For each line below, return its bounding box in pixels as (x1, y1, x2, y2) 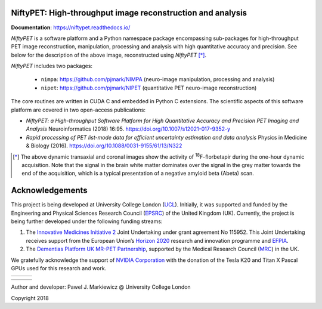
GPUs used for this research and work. (11, 265, 107, 272)
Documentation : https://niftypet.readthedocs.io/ (11, 24, 131, 31)
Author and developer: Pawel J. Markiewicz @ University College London (11, 283, 191, 291)
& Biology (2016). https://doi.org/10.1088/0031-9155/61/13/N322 (26, 142, 182, 149)
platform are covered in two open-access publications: (11, 106, 146, 113)
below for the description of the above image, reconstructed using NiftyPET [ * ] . (11, 51, 207, 58)
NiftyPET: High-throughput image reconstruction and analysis (11, 8, 247, 18)
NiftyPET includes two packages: (11, 63, 92, 70)
